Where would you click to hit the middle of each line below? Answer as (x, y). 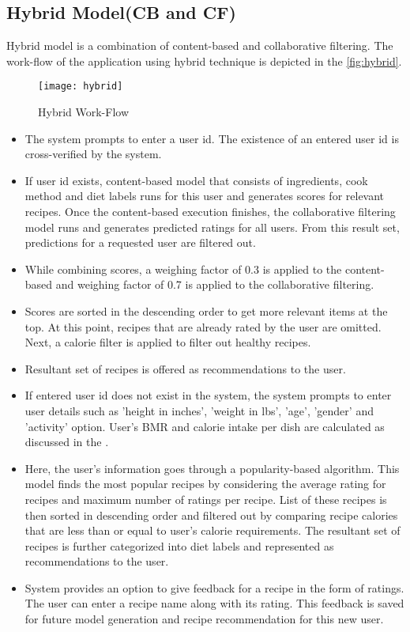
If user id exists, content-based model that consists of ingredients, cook (196, 180)
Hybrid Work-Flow (84, 112)
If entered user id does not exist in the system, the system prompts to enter (208, 395)
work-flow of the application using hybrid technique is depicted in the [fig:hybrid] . (204, 61)
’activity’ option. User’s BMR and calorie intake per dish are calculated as (205, 426)
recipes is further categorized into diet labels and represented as (179, 545)
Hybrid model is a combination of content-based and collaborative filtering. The (200, 45)
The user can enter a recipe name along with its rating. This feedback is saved (214, 603)
